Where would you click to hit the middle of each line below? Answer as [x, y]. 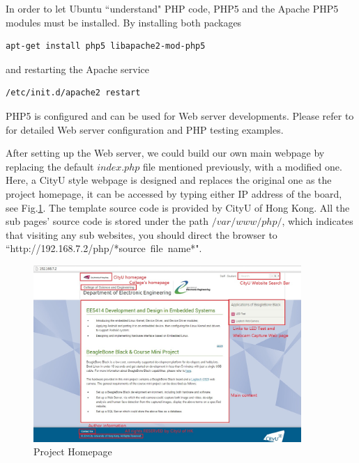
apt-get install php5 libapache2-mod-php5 [106, 46]
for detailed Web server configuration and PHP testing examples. [145, 129]
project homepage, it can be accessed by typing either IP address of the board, [174, 193]
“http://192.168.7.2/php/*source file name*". [104, 248]
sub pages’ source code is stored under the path [107, 221]
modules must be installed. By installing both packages [124, 22]
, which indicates [318, 221]
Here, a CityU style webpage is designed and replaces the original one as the [169, 180]
